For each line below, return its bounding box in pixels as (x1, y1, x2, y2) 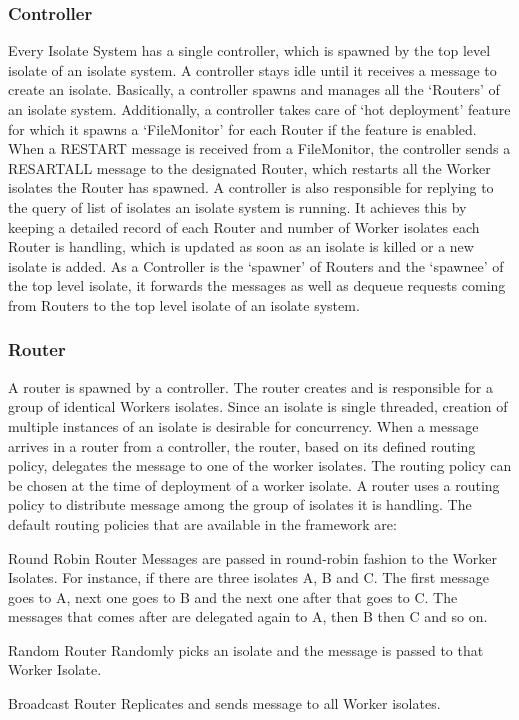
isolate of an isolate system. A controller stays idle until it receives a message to (8, 59, 497, 80)
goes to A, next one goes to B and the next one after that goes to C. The (8, 586, 458, 607)
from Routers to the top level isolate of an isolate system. (8, 294, 360, 315)
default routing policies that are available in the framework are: (8, 513, 397, 534)
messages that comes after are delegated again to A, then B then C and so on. (8, 606, 488, 627)
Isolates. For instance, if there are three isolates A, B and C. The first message (8, 567, 490, 588)
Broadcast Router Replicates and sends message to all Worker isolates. (8, 693, 441, 714)
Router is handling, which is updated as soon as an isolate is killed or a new (8, 236, 474, 257)
